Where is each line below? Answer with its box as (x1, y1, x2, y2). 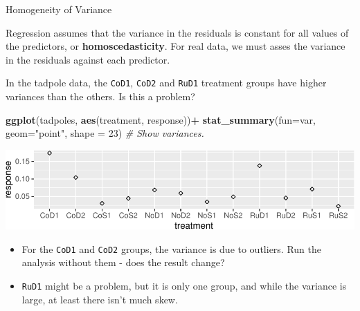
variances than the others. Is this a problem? (6, 89, 195, 104)
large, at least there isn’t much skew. (21, 292, 178, 306)
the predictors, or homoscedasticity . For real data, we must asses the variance (6, 39, 345, 53)
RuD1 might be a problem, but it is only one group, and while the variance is (21, 278, 347, 292)
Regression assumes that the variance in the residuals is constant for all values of (6, 25, 349, 39)
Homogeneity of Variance (6, 2, 112, 16)
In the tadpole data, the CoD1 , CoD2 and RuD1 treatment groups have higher (6, 75, 327, 90)
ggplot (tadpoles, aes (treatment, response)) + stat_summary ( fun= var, (6, 112, 316, 126)
